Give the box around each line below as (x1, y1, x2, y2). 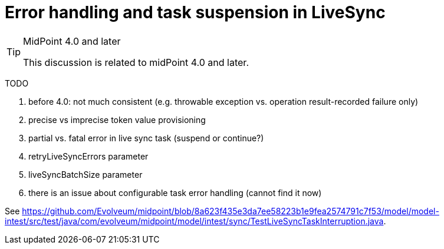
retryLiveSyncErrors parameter (28, 151, 149, 161)
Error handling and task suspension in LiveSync (5, 2, 386, 22)
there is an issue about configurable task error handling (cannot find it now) (28, 187, 322, 198)
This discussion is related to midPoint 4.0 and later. (23, 56, 249, 68)
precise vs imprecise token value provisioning (28, 114, 206, 125)
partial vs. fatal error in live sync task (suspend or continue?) (28, 132, 264, 143)
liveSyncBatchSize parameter (28, 169, 143, 180)
